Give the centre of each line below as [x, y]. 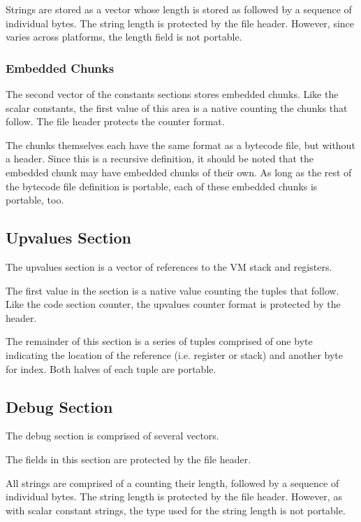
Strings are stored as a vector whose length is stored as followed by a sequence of [179, 9]
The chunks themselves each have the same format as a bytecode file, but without [180, 144]
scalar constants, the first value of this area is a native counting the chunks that [177, 107]
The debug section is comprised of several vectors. [112, 436]
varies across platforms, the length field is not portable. [124, 37]
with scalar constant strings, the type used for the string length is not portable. [176, 510]
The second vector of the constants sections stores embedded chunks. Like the [172, 94]
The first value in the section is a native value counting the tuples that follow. [172, 290]
